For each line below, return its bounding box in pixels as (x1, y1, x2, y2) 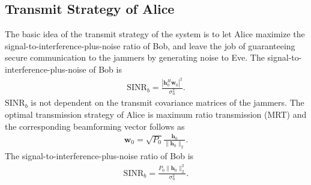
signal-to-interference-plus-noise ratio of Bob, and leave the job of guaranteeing (5, 39, 295, 52)
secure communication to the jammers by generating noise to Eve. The (5, 51, 265, 64)
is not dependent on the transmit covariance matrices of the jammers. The (31, 96, 304, 109)
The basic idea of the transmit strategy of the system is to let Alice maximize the (5, 28, 305, 40)
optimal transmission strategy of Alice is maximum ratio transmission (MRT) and (5, 108, 307, 120)
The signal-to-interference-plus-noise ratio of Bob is (5, 150, 194, 162)
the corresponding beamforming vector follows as (5, 120, 185, 132)
